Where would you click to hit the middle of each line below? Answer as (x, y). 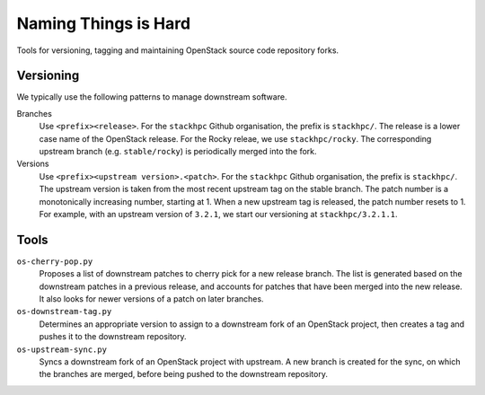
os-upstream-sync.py (62, 349)
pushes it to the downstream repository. (113, 337)
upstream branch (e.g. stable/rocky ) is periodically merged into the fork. (178, 152)
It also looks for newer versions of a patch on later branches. (151, 299)
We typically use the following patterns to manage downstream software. (152, 97)
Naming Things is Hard (104, 23)
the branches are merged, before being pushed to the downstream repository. (183, 374)
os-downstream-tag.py (64, 312)
